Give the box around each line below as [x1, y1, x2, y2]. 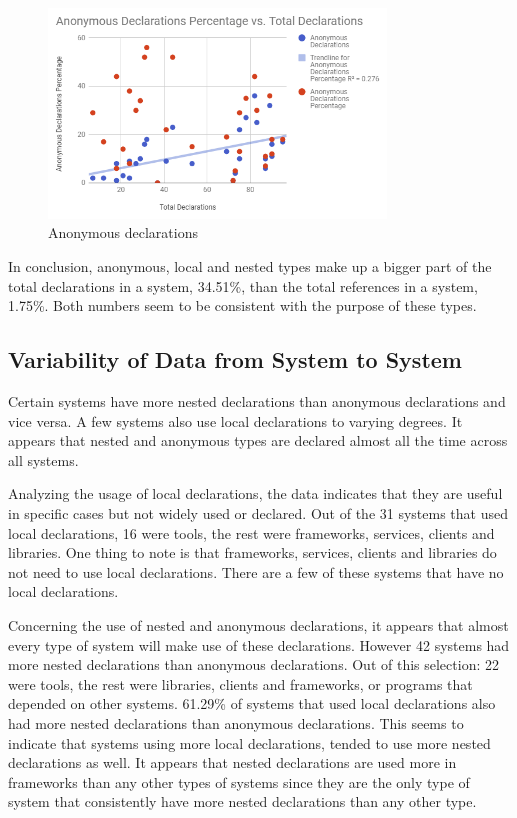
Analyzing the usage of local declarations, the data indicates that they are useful [8, 483, 503, 504]
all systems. [8, 449, 79, 470]
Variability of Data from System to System [8, 344, 462, 375]
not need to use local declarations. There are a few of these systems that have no [8, 561, 504, 582]
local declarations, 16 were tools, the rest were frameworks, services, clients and [8, 522, 495, 543]
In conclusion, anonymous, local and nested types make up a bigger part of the [8, 256, 492, 277]
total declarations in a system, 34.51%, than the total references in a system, [8, 275, 478, 296]
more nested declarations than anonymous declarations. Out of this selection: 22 [8, 654, 499, 675]
